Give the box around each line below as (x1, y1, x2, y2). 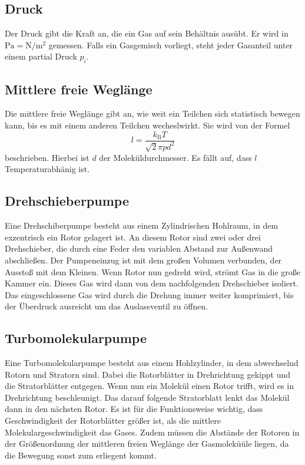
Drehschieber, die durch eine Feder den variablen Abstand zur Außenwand (5, 242, 273, 255)
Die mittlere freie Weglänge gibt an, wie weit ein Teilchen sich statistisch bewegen (5, 107, 300, 120)
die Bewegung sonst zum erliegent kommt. (5, 448, 157, 461)
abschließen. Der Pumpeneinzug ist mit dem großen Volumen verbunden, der (5, 253, 282, 266)
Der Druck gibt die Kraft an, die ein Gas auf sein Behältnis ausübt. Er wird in (5, 27, 289, 39)
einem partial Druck (5, 50, 77, 62)
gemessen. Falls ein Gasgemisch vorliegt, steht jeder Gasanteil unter (48, 38, 293, 51)
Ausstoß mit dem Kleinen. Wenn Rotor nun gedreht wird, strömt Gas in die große (5, 265, 301, 278)
